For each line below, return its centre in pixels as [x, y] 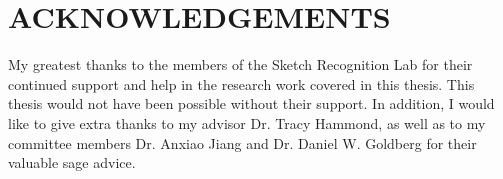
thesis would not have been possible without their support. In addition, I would [251, 103]
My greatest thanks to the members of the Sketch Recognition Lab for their [240, 64]
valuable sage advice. [72, 162]
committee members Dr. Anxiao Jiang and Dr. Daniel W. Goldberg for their [242, 142]
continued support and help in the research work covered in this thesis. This [241, 83]
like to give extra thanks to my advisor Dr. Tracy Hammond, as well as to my [247, 122]
